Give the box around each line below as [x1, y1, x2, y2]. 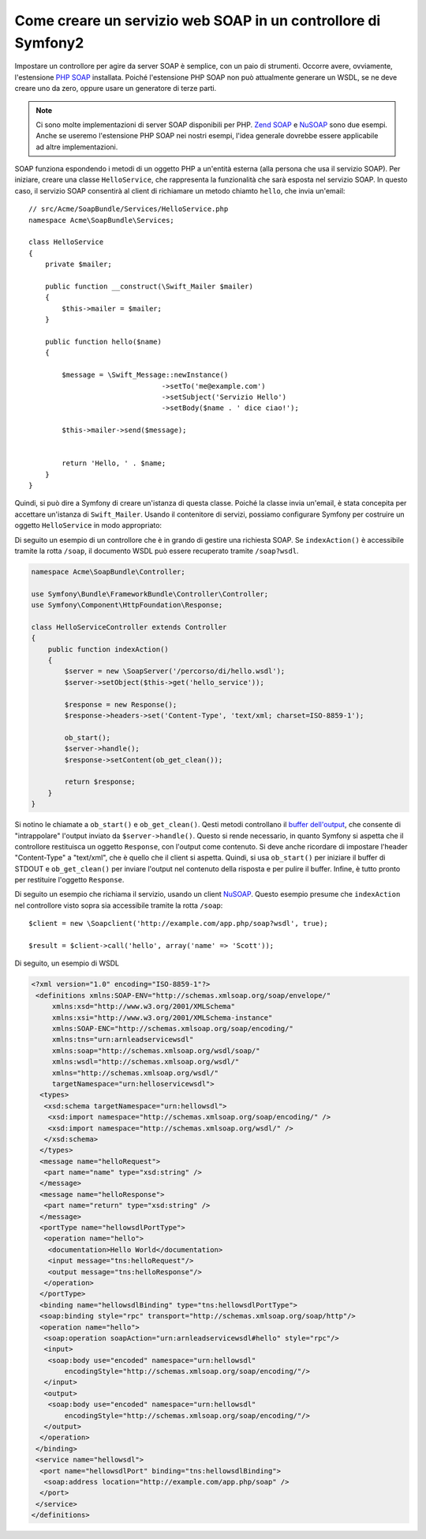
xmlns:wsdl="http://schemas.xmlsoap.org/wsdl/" [51, 1057, 240, 1067]
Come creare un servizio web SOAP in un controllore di [14, 12, 381, 29]
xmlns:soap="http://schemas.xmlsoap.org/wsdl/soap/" [51, 1046, 260, 1055]
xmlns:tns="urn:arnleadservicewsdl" [51, 1035, 194, 1044]
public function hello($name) [44, 337, 162, 346]
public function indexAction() [47, 645, 169, 653]
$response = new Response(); [64, 700, 177, 709]
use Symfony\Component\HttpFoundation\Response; [31, 600, 223, 610]
